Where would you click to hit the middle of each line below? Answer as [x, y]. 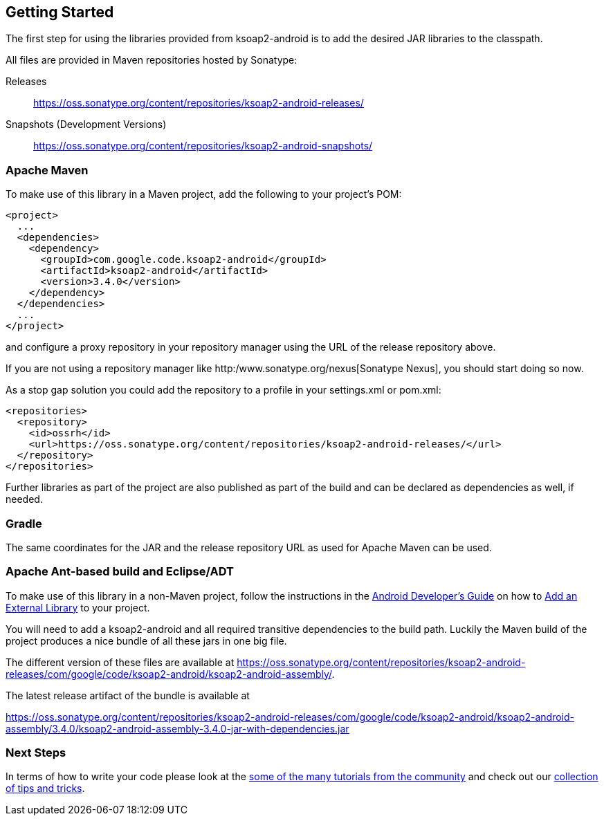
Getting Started [60, 12]
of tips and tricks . [45, 788]
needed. [24, 499]
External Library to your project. [78, 607]
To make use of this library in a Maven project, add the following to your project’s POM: [204, 194]
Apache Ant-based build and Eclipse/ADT [120, 572]
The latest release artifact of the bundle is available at [128, 695]
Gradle [24, 523]
